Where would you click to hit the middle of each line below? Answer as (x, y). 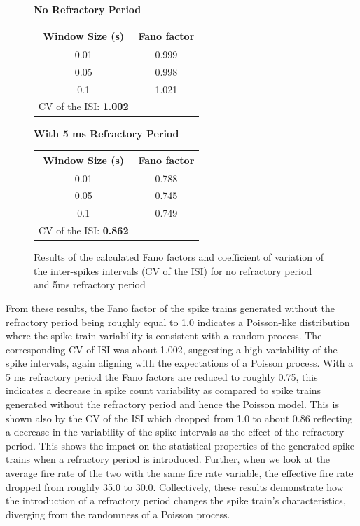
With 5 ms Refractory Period (106, 133)
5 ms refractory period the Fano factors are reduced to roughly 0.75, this (162, 376)
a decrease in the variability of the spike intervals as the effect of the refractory (175, 432)
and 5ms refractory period (90, 284)
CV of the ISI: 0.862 (84, 230)
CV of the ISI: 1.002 (84, 106)
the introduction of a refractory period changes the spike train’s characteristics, (176, 500)
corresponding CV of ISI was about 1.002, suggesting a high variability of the (172, 349)
